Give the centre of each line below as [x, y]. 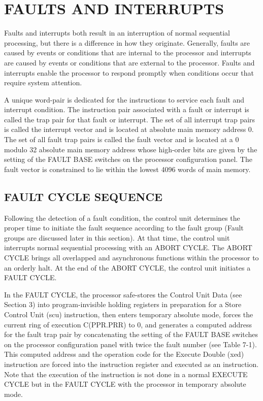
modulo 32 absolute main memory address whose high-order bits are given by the [131, 149]
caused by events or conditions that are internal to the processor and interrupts [128, 53]
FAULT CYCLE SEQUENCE [83, 196]
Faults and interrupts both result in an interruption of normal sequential [117, 33]
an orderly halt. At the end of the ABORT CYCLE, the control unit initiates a [127, 267]
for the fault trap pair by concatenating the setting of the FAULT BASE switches [131, 334]
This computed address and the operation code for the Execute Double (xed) [124, 354]
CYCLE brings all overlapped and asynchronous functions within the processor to [131, 258]
